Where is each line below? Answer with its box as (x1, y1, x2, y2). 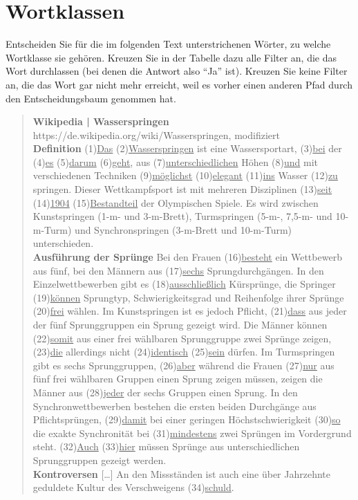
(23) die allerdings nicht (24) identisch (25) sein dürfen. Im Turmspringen (32, 344, 335, 359)
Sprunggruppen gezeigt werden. (32, 452, 167, 467)
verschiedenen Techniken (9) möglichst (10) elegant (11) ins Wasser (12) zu (32, 168, 338, 183)
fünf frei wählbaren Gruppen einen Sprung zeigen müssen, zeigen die (32, 371, 323, 386)
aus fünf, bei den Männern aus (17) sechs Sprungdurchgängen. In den (32, 263, 324, 277)
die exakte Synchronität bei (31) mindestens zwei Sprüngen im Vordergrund (32, 425, 352, 440)
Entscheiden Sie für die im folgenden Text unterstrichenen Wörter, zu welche (6, 37, 331, 51)
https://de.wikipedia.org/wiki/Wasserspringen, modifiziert (32, 127, 280, 142)
